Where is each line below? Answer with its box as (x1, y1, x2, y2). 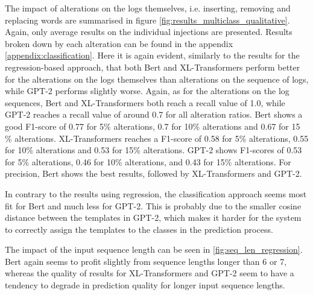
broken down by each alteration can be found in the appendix (5, 37, 233, 49)
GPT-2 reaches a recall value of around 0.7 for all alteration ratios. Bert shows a (5, 108, 303, 121)
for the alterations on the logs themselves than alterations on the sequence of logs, (5, 72, 309, 85)
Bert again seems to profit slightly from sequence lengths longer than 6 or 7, (5, 255, 287, 267)
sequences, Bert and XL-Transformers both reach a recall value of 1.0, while (5, 96, 285, 109)
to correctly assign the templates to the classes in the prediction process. (5, 223, 273, 235)
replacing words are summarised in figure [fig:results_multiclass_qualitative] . (5, 13, 290, 26)
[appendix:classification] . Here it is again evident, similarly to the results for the (5, 49, 300, 62)
